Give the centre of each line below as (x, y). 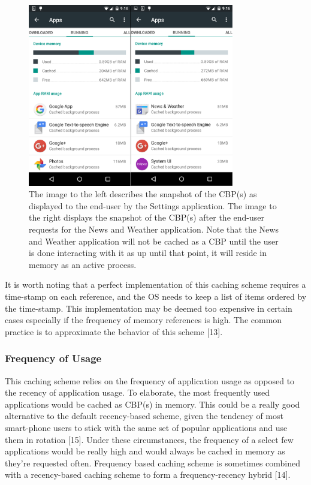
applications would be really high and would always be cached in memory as (145, 451)
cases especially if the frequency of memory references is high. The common (144, 320)
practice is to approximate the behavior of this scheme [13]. (114, 331)
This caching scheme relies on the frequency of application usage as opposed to (150, 380)
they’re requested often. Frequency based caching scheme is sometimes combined (153, 463)
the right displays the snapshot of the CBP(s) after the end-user (147, 217)
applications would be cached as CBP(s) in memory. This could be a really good (153, 404)
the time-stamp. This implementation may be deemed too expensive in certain (149, 308)
